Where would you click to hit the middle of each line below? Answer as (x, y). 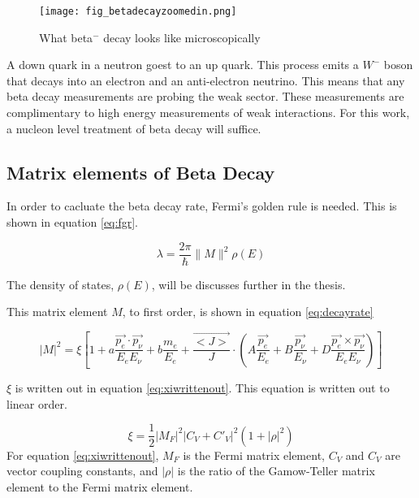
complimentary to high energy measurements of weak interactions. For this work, (208, 113)
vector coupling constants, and (82, 471)
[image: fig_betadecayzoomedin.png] (138, 11)
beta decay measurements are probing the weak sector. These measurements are (205, 96)
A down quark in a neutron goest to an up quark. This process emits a (183, 65)
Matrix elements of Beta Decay (141, 172)
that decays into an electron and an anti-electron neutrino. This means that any (206, 80)
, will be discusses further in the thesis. (248, 284)
